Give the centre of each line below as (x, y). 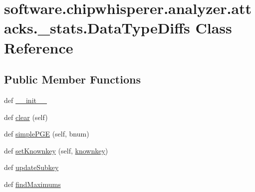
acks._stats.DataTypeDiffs (97, 28)
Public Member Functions (72, 79)
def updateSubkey (31, 167)
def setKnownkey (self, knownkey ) (56, 150)
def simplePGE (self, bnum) (47, 134)
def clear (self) (26, 117)
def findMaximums (32, 184)
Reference (39, 47)
